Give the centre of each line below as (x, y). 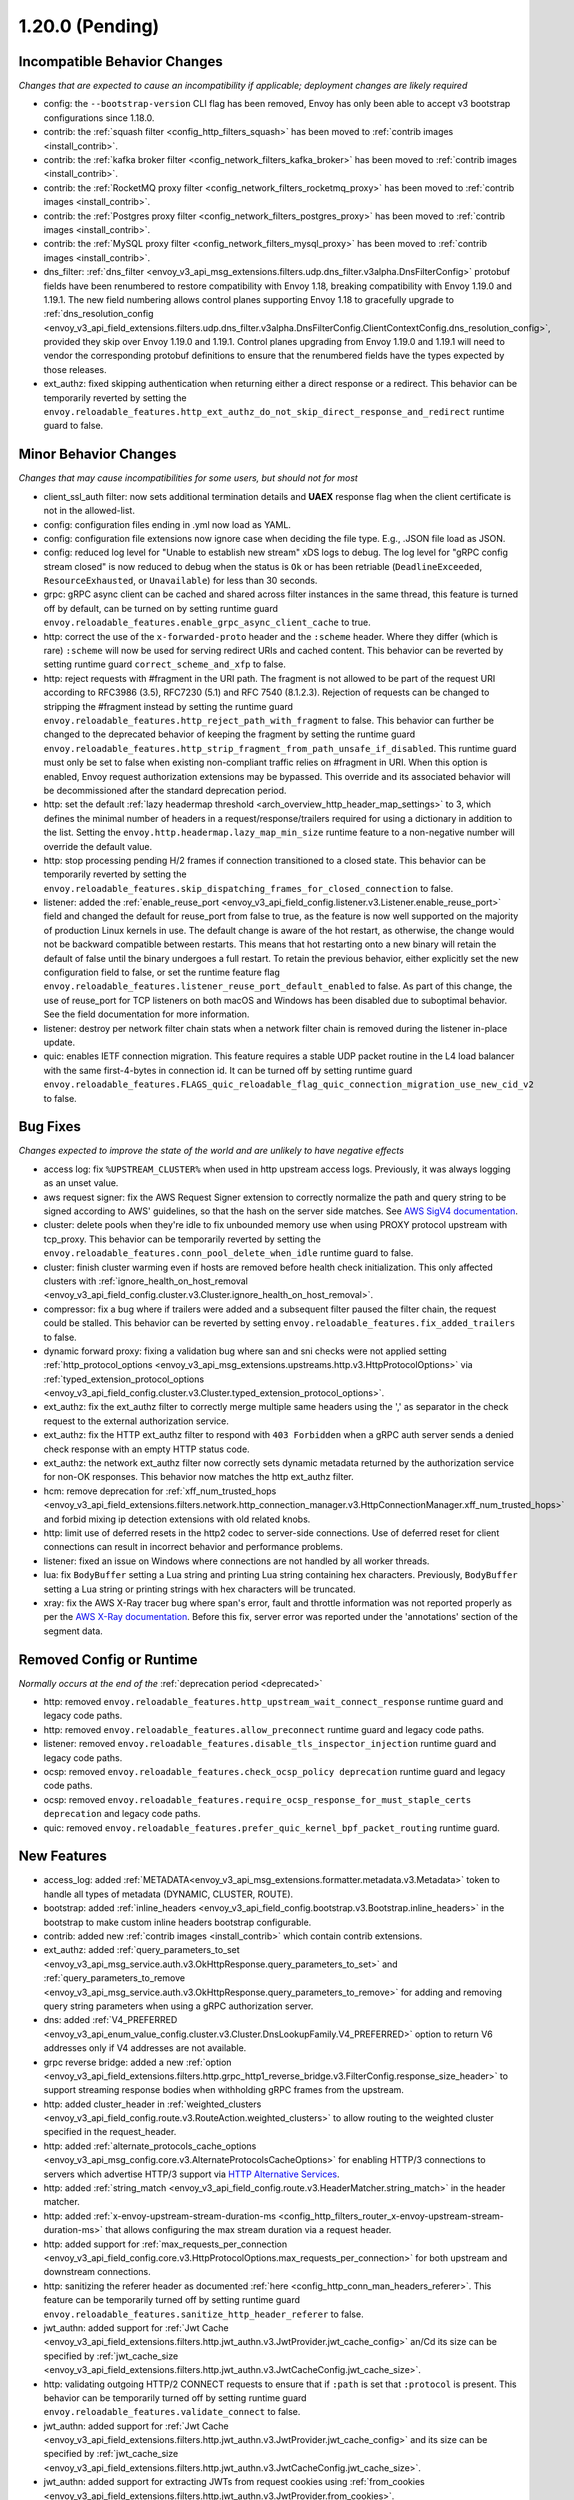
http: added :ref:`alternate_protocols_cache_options (150, 2146)
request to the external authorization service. (136, 1421)
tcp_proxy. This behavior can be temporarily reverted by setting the (182, 1239)
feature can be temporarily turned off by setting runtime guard (171, 2300)
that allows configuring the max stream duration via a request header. (248, 2230)
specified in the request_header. (110, 2132)
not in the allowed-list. (89, 511)
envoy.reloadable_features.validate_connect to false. (172, 2412)
